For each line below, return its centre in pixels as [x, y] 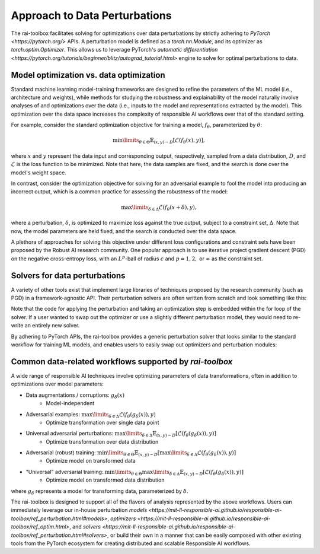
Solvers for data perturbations [68, 276]
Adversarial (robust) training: [61, 453]
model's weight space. [39, 173]
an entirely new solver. [52, 326]
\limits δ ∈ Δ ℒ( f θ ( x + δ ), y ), [164, 208]
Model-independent [70, 403]
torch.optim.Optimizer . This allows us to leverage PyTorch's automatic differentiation [114, 50]
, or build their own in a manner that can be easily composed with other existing [204, 535]
